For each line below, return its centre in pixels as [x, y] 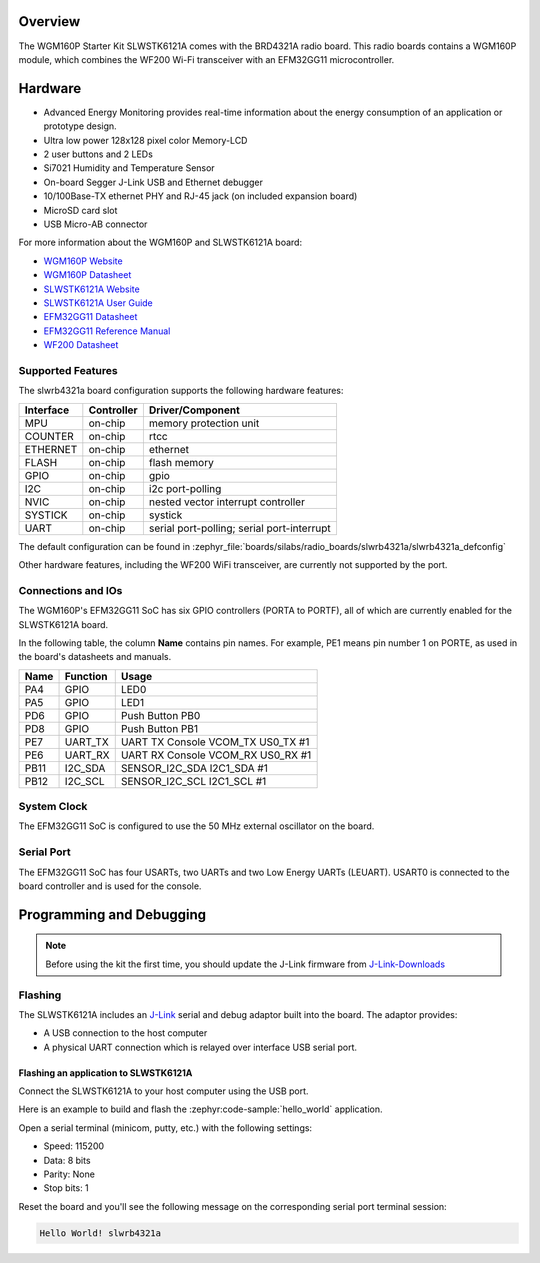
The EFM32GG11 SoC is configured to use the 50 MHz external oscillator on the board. [196, 826]
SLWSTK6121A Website [91, 289]
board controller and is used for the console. [110, 886]
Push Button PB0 [160, 715]
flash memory [181, 462]
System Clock [53, 807]
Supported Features [68, 370]
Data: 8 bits [67, 1160]
